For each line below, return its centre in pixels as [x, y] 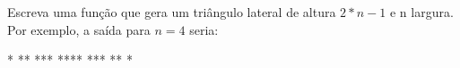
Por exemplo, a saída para [79, 29]
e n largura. [421, 12]
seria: [204, 29]
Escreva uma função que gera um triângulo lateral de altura [172, 12]
